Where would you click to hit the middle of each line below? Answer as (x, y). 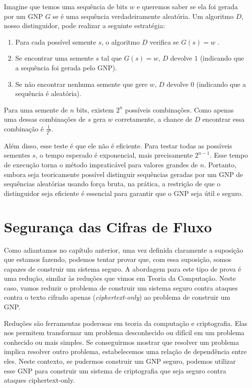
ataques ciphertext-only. (39, 380)
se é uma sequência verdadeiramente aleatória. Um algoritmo (143, 16)
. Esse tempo (229, 155)
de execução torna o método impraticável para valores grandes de (101, 164)
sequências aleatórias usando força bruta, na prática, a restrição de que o (112, 184)
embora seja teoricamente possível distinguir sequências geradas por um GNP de (124, 174)
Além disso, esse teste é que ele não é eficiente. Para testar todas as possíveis (118, 145)
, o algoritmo (121, 41)
